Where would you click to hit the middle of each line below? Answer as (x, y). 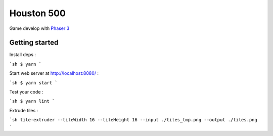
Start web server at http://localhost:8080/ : (54, 73)
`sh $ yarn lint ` (32, 101)
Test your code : (26, 92)
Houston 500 (37, 13)
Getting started (34, 43)
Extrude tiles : (24, 110)
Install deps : (23, 55)
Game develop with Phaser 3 (39, 28)
